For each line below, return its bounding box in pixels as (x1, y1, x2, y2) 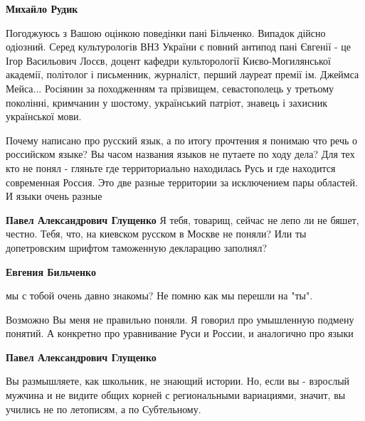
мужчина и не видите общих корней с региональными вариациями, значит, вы (6, 388, 346, 403)
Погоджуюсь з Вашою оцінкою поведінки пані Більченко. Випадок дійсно (6, 25, 326, 40)
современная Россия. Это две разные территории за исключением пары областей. (6, 174, 358, 189)
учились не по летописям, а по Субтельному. (6, 401, 201, 416)
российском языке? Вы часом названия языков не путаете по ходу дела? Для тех (6, 146, 355, 161)
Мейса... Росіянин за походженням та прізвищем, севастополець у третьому (6, 80, 334, 95)
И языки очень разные (6, 188, 102, 203)
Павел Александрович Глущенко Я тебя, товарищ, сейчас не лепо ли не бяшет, (6, 212, 359, 227)
